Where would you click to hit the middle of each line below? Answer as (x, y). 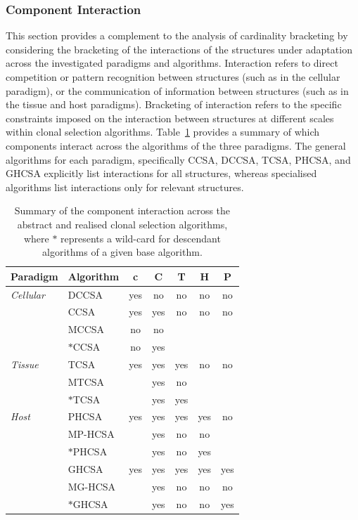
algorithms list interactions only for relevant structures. (125, 187)
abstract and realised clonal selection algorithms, (122, 224)
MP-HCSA (91, 434)
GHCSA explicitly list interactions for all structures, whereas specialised (161, 173)
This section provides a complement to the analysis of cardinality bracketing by (177, 35)
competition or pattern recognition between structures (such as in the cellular (173, 77)
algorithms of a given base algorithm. (122, 252)
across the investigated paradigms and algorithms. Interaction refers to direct (172, 63)
